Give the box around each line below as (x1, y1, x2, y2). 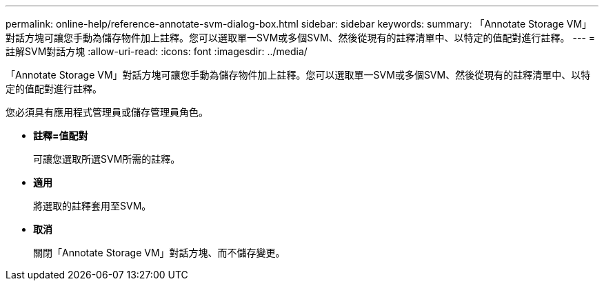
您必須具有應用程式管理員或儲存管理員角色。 (6, 106, 208, 118)
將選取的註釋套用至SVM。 (33, 200, 152, 212)
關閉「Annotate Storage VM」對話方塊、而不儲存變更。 (33, 247, 285, 258)
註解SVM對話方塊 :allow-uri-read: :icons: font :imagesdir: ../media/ (6, 45, 308, 57)
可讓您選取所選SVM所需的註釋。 (33, 153, 181, 165)
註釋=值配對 (33, 130, 88, 141)
